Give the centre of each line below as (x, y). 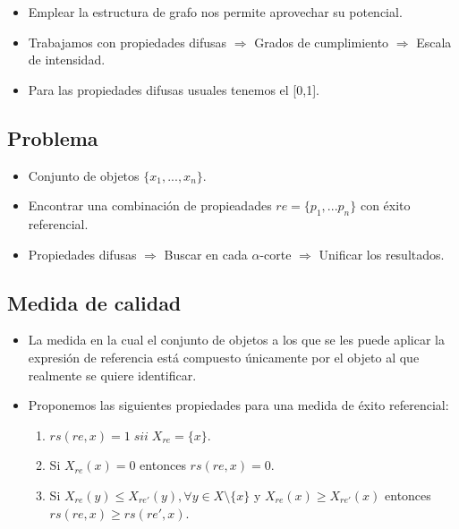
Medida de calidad (94, 302)
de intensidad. (67, 60)
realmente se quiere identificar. (112, 375)
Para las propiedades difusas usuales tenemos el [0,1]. (174, 89)
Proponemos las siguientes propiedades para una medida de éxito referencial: (238, 405)
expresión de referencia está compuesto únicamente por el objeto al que (224, 357)
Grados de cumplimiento (322, 42)
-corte (276, 254)
